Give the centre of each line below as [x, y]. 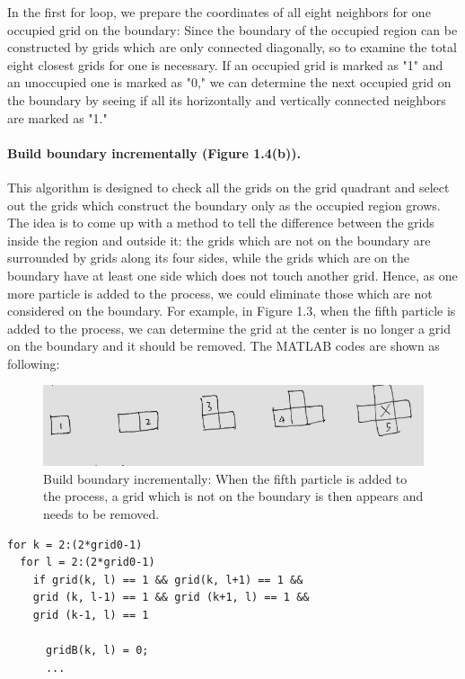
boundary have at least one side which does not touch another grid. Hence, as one [232, 275]
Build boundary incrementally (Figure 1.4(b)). [154, 152]
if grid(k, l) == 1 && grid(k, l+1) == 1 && [168, 580]
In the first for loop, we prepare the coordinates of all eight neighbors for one [219, 12]
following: [34, 363]
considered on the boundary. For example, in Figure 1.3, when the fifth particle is [232, 311]
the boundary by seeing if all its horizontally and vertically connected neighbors [227, 99]
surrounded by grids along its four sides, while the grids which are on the [208, 258]
